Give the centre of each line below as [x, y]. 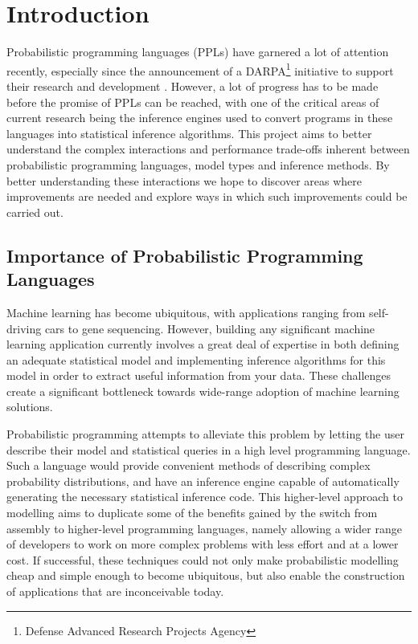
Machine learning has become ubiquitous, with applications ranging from [186, 312]
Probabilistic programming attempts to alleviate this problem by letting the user [205, 434]
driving [24, 328]
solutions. [30, 407]
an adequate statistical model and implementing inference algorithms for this [196, 359]
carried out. [35, 212]
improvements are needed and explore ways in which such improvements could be [207, 196]
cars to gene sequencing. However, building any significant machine [210, 328]
